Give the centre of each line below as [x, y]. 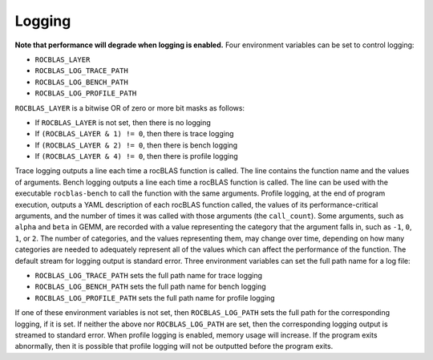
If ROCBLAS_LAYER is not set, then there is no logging [123, 122]
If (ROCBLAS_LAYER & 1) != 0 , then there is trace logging [134, 134]
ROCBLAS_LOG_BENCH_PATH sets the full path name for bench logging [150, 287]
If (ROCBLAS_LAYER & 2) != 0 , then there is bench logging [136, 145]
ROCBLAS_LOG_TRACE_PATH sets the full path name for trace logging [149, 275]
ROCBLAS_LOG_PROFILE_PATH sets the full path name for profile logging [155, 297]
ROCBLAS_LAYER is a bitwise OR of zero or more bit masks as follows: [129, 107]
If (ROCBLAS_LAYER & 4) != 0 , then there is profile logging [136, 156]
